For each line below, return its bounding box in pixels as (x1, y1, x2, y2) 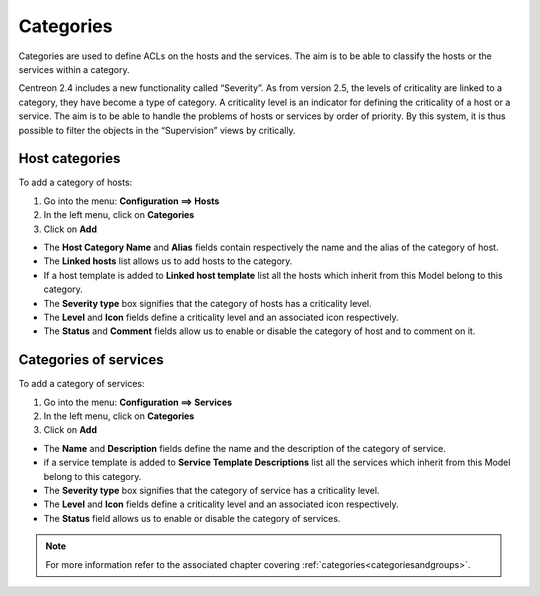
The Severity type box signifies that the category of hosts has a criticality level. (43, 297, 372, 309)
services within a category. (18, 63, 130, 75)
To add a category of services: (18, 378, 145, 390)
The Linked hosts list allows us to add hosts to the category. (43, 255, 293, 267)
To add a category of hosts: (18, 176, 133, 189)
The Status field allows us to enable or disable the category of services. (43, 512, 341, 524)
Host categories (18, 150, 121, 167)
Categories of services (18, 351, 164, 369)
